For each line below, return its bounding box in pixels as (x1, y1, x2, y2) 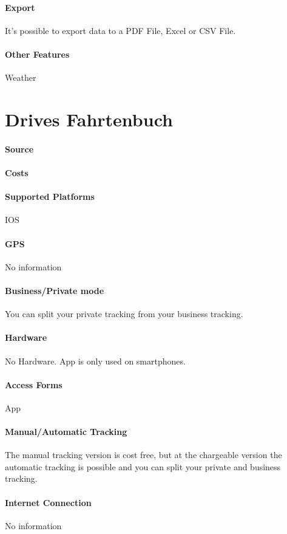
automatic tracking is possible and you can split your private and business (5, 460, 281, 473)
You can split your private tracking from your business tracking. (5, 307, 243, 320)
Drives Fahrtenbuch (5, 106, 173, 131)
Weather (5, 71, 36, 84)
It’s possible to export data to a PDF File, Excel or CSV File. (5, 24, 236, 36)
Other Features (5, 47, 70, 60)
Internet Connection (5, 496, 92, 508)
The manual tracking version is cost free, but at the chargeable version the (5, 448, 282, 461)
